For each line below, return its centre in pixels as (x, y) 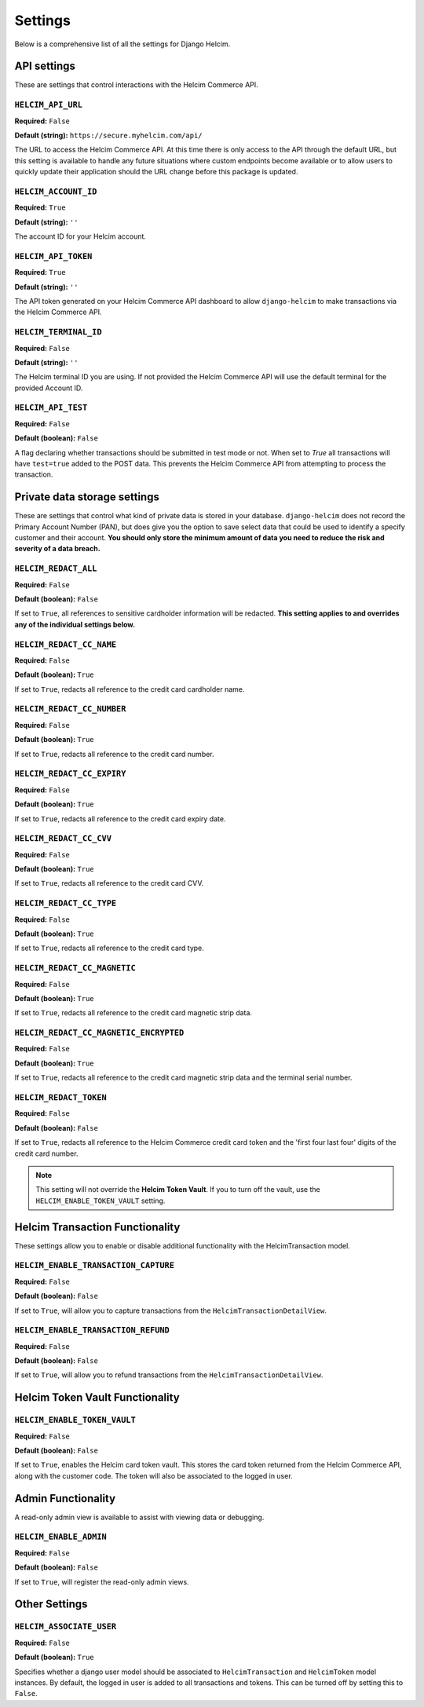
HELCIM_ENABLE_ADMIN (61, 1537)
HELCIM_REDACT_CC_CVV (63, 839)
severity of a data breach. (58, 549)
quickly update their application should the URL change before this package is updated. (156, 172)
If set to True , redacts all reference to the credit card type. (109, 948)
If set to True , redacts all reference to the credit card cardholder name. (130, 689)
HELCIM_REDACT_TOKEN (61, 1098)
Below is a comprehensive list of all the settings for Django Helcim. (122, 44)
